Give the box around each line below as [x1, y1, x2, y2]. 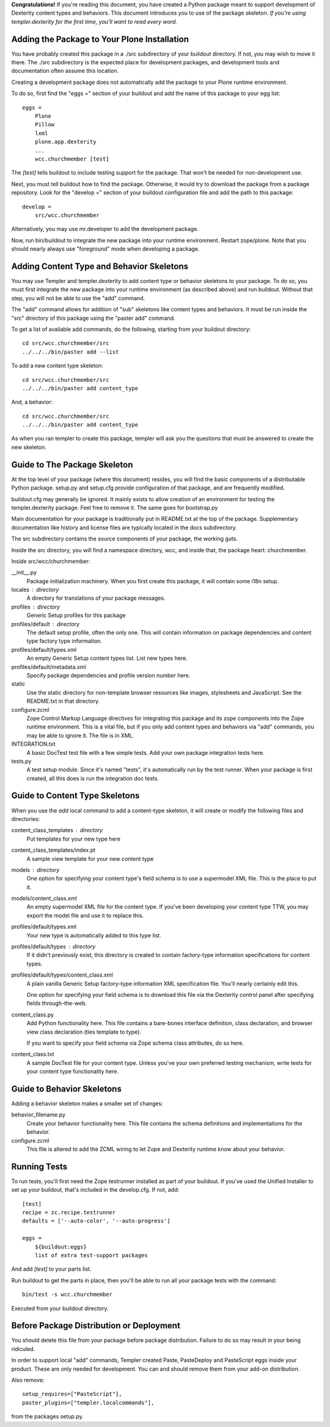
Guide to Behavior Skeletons [11, 1083, 122, 1094]
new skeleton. [11, 443, 47, 450]
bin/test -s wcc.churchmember [22, 1291, 113, 1298]
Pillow [34, 121, 55, 128]
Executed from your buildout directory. [11, 1304, 109, 1312]
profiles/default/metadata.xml [11, 663, 86, 670]
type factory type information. [26, 637, 102, 645]
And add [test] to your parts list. [11, 1265, 92, 1273]
